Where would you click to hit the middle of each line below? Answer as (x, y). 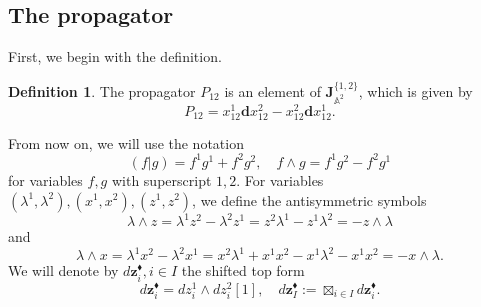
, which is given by (415, 90)
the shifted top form (243, 270)
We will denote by (63, 270)
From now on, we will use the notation (126, 142)
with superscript (161, 179)
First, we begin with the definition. (115, 56)
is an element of (272, 90)
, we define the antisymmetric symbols (309, 199)
